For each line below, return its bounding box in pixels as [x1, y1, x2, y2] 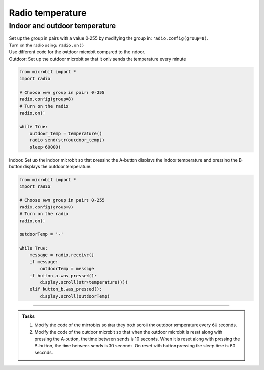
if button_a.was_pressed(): [29, 273, 97, 278]
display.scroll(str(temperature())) [40, 279, 128, 285]
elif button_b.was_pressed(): [29, 286, 102, 292]
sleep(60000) [29, 144, 61, 150]
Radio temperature [9, 7, 87, 18]
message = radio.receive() [29, 252, 95, 258]
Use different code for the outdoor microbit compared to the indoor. [9, 49, 146, 55]
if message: [29, 259, 59, 264]
